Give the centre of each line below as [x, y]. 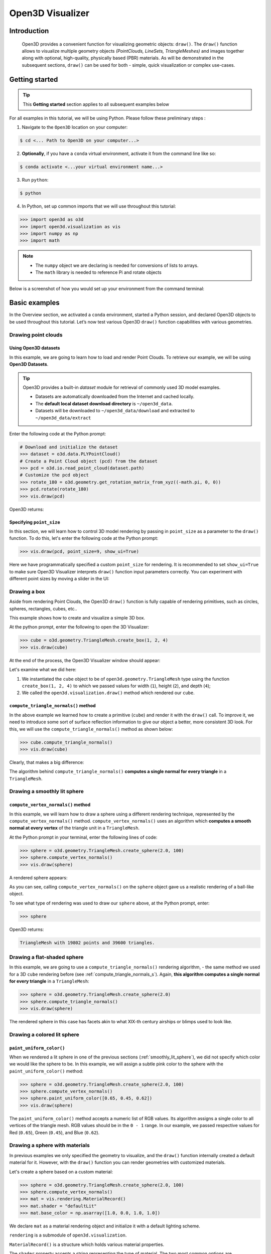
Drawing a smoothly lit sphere [46, 792]
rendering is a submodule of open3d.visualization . [68, 1235]
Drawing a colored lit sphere [44, 1034]
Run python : [35, 180]
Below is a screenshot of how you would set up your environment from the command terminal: [107, 288]
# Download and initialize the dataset [69, 447]
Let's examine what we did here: [43, 670]
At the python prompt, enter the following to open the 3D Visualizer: [79, 627]
